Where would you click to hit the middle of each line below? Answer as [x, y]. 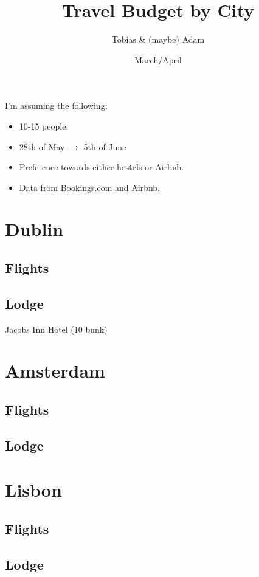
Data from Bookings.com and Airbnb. [89, 187]
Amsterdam [55, 371]
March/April [158, 59]
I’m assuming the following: [56, 105]
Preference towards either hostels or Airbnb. [101, 167]
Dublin [34, 229]
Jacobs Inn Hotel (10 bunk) [56, 329]
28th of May [42, 146]
